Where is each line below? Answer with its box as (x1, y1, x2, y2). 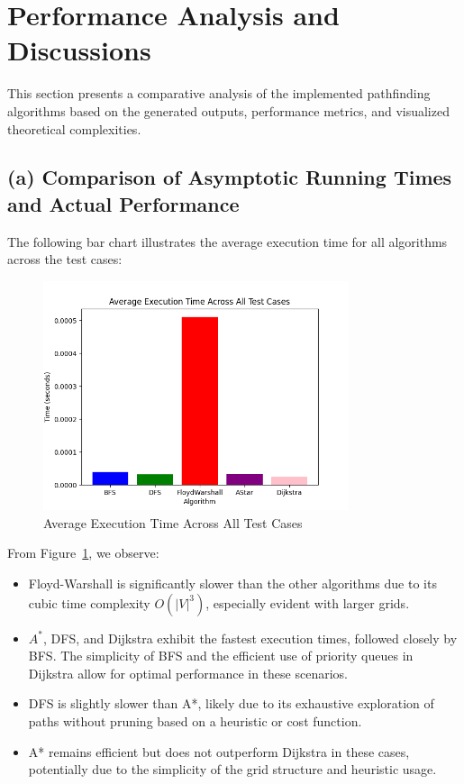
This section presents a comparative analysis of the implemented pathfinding (7, 84, 431, 103)
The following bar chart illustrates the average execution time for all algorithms (7, 232, 448, 251)
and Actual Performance (7, 189, 240, 217)
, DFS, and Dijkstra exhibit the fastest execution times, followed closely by (42, 628, 458, 647)
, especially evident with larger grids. (205, 593, 410, 612)
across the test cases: (7, 250, 123, 269)
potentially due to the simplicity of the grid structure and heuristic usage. (28, 760, 437, 779)
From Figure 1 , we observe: (7, 543, 159, 562)
